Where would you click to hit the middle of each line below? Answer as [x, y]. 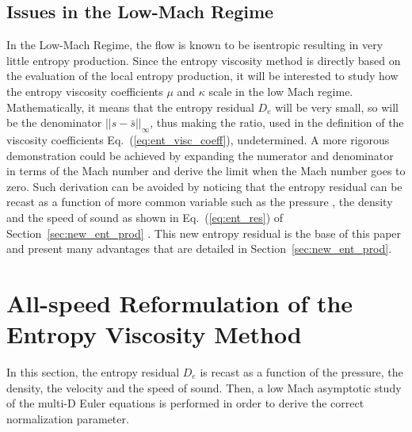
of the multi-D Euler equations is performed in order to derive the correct [185, 403]
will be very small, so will [337, 107]
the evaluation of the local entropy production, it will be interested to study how [202, 76]
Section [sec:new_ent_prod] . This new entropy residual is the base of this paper [204, 233]
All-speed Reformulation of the [180, 302]
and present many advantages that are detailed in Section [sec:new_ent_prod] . [199, 248]
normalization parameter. [68, 418]
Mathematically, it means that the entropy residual [130, 107]
